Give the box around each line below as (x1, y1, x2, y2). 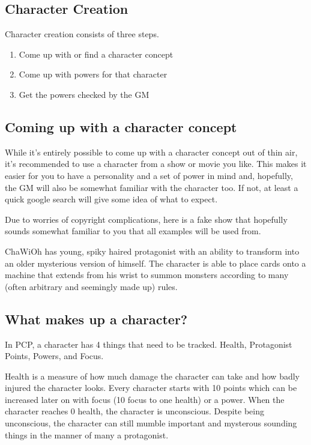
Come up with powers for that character (19, 68, 168, 80)
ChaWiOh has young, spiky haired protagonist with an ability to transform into (5, 244, 300, 257)
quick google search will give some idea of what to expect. (5, 193, 218, 205)
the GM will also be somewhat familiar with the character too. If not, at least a (5, 181, 298, 193)
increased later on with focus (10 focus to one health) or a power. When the (5, 393, 285, 405)
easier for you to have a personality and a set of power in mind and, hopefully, (5, 169, 293, 181)
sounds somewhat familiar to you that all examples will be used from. (5, 225, 261, 237)
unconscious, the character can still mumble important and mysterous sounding (5, 417, 297, 429)
